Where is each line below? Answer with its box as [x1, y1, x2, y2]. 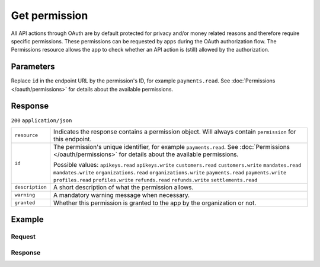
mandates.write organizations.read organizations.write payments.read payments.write [53, 169, 287, 176]
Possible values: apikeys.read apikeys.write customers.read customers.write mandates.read [53, 160, 302, 169]
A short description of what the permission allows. [53, 183, 194, 191]
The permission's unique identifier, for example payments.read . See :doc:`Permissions [53, 142, 290, 151]
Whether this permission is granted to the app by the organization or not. [53, 199, 257, 207]
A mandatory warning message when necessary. [53, 190, 190, 199]
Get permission [11, 9, 88, 22]
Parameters [11, 62, 55, 72]
